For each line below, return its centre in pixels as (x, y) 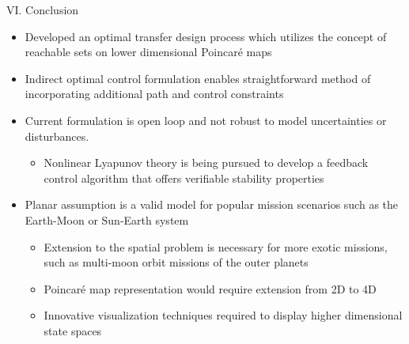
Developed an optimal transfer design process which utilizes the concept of (206, 36)
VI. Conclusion (43, 9)
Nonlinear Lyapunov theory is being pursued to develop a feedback (206, 163)
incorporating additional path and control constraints (154, 94)
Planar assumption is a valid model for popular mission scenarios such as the (212, 204)
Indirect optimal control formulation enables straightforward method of (198, 78)
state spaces (73, 330)
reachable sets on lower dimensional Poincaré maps (148, 52)
